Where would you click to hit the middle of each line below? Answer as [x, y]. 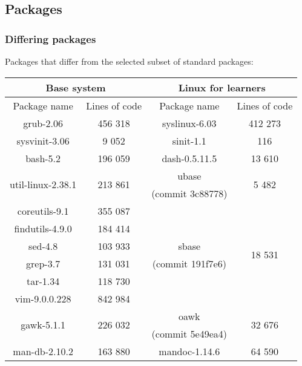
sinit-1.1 [189, 140]
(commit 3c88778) [189, 193]
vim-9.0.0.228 [43, 298]
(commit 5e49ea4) [189, 333]
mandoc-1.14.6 [189, 351]
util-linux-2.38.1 [43, 185]
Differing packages [51, 38]
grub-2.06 [43, 123]
